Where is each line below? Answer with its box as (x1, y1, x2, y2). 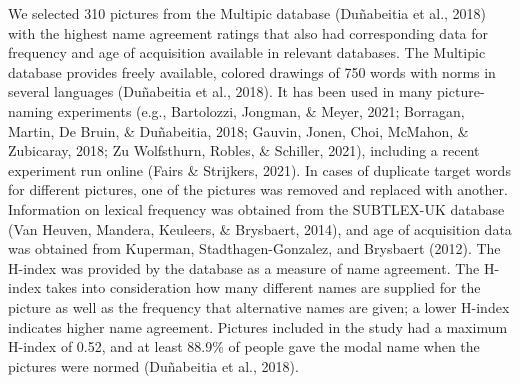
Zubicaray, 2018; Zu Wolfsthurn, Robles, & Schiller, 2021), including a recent (8, 140, 480, 161)
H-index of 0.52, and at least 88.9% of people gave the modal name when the (8, 336, 480, 357)
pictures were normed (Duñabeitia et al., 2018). (8, 355, 299, 376)
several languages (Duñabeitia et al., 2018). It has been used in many (8, 81, 433, 102)
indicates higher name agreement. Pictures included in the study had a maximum (8, 316, 508, 337)
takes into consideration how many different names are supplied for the (45, 277, 481, 298)
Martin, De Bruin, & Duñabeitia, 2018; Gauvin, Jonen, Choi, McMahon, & (8, 120, 469, 141)
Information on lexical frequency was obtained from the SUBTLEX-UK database (8, 198, 505, 219)
